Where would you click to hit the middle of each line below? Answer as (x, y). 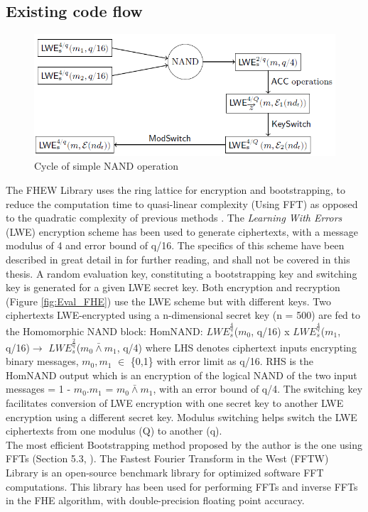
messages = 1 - (38, 389)
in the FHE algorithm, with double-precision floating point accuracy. (155, 500)
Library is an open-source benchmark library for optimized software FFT (165, 472)
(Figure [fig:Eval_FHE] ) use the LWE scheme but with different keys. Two (169, 301)
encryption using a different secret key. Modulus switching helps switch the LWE (182, 416)
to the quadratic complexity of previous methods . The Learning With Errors (174, 218)
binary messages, (42, 361)
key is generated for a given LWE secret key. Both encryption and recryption (173, 287)
